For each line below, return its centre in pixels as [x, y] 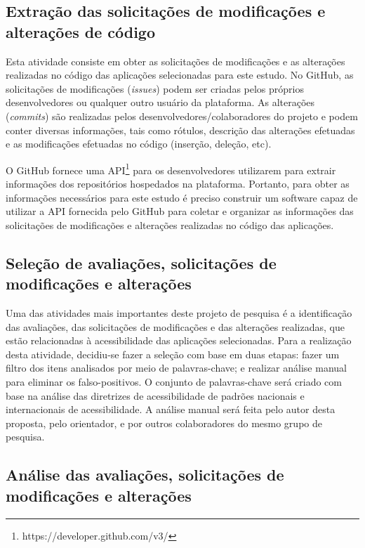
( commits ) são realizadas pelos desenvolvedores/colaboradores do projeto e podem [182, 116]
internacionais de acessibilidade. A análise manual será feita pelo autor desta [171, 409]
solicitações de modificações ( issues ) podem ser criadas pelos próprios [155, 88]
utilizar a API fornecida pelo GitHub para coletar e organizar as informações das [180, 211]
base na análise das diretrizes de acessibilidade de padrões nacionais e [155, 395]
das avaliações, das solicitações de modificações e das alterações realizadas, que [175, 326]
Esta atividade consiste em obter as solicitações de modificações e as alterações [175, 61]
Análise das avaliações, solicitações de [145, 475]
